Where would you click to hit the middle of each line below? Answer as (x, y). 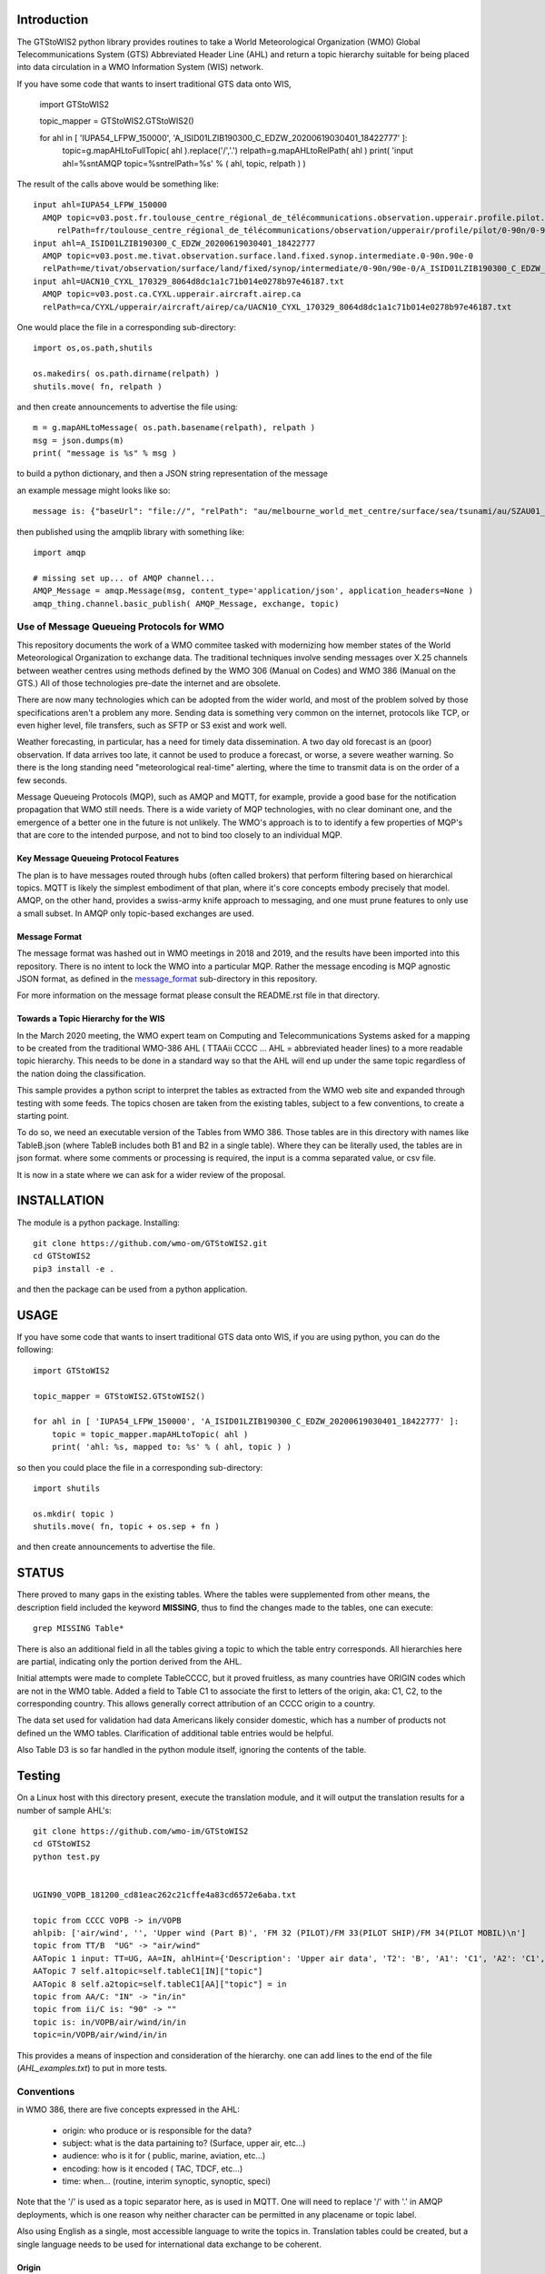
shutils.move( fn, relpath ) (98, 386)
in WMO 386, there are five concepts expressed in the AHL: (129, 2109)
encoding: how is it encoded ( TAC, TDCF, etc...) (153, 2168)
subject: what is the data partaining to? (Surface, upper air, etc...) (184, 2143)
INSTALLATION (60, 1201)
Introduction (53, 20)
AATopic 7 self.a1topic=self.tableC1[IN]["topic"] (148, 1971)
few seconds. (42, 780)
